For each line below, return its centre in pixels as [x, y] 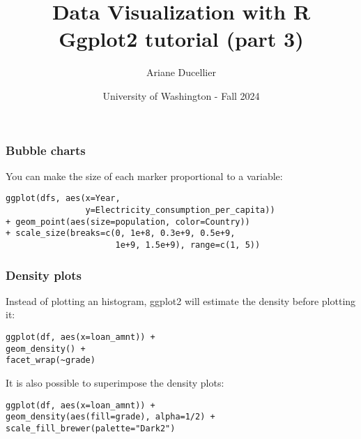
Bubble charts [46, 150]
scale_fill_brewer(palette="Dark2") [91, 428]
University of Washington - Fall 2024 [181, 95]
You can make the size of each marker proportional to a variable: [144, 176]
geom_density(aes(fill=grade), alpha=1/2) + [110, 417]
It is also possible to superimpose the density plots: [115, 383]
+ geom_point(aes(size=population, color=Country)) [128, 222]
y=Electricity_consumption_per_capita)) [180, 210]
